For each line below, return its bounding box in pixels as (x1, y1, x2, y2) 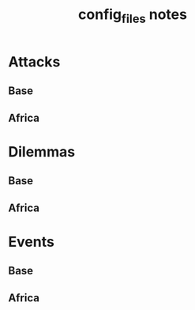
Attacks (8, 53, 61, 70)
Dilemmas (8, 142, 76, 161)
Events (8, 232, 55, 251)
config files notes (77, 6, 188, 26)
